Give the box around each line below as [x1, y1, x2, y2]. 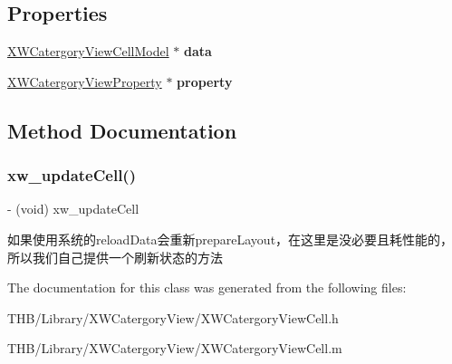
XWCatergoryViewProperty [7, 72, 162, 91]
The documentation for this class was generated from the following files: [7, 278, 407, 297]
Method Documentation [7, 116, 237, 144]
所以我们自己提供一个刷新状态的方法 [7, 247, 223, 266]
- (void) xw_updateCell [7, 199, 139, 218]
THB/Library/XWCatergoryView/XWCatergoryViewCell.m [7, 339, 342, 358]
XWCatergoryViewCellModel [7, 42, 169, 61]
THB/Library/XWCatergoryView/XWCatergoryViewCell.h [7, 308, 339, 327]
